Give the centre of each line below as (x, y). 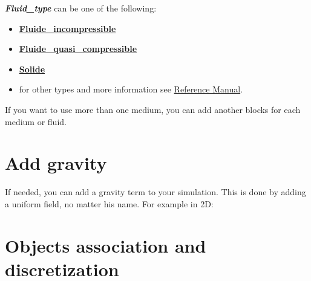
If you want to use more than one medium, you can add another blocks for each (153, 109)
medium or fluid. (36, 121)
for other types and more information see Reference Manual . (131, 89)
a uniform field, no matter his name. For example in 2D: (109, 203)
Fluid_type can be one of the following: (81, 8)
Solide (32, 69)
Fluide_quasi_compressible (78, 49)
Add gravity (56, 163)
